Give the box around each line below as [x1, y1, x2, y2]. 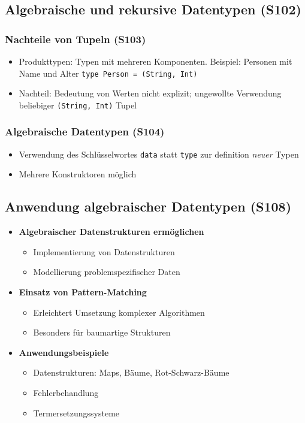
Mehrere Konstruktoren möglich [19, 168, 137, 180]
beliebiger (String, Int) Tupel [19, 98, 137, 111]
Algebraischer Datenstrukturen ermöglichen [19, 225, 204, 238]
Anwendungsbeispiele [19, 346, 109, 358]
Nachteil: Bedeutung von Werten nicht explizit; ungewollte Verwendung [19, 87, 282, 99]
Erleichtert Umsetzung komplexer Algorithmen [33, 306, 205, 318]
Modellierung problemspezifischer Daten [33, 265, 180, 278]
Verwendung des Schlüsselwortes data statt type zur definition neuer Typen [19, 147, 299, 160]
